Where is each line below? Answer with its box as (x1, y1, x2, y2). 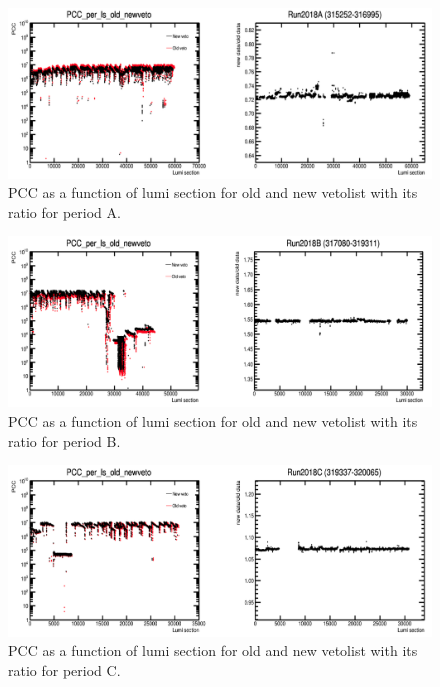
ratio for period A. (8, 201, 121, 222)
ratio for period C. (8, 659, 121, 680)
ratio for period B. (8, 430, 121, 451)
